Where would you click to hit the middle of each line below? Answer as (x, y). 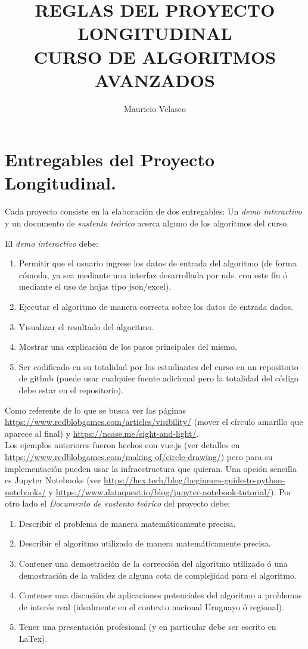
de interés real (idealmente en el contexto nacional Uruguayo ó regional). (151, 606)
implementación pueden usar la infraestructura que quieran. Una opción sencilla (151, 468)
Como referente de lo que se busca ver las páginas (96, 410)
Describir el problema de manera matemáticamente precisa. (127, 523)
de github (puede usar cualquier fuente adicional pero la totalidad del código (159, 378)
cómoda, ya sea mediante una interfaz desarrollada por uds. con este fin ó (153, 274)
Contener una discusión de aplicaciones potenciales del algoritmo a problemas (160, 595)
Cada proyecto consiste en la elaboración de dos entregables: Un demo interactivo (153, 211)
